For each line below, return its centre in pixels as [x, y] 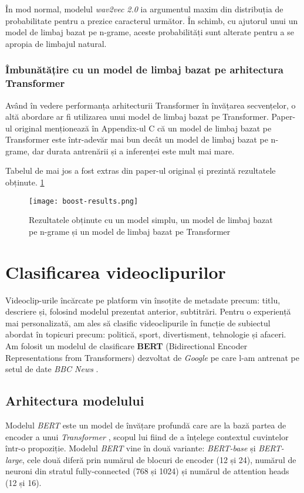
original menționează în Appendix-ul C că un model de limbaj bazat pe [143, 128]
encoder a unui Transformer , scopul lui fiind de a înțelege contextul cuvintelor [147, 436]
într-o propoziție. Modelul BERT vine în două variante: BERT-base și [131, 448]
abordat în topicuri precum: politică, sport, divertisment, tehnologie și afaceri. [146, 334]
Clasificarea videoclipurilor [116, 271]
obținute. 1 [25, 182]
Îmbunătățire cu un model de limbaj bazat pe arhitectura [144, 70]
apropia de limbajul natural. [56, 43]
